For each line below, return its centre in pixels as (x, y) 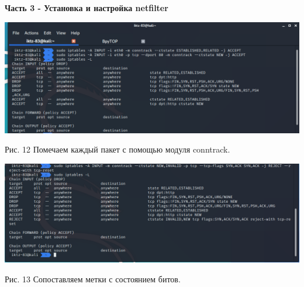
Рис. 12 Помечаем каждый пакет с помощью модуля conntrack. (118, 149)
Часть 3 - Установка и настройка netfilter (87, 8)
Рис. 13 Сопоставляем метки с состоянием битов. (93, 279)
